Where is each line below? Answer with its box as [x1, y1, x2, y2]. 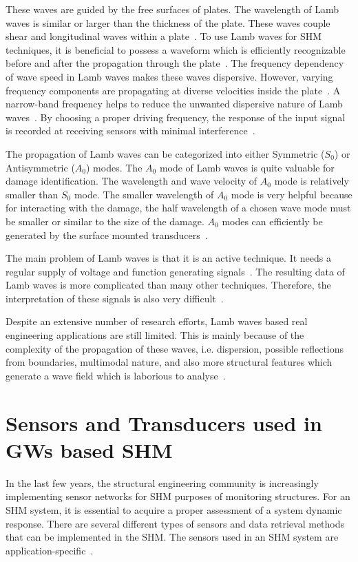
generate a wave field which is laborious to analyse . [6, 368, 226, 382]
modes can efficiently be [222, 214, 323, 228]
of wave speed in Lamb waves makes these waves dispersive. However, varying [6, 69, 333, 83]
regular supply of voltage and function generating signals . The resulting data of [6, 264, 345, 278]
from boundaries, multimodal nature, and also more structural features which [6, 355, 333, 369]
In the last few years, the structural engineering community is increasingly [6, 475, 319, 490]
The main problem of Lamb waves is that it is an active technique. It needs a [6, 251, 331, 265]
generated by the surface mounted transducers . [6, 227, 208, 242]
